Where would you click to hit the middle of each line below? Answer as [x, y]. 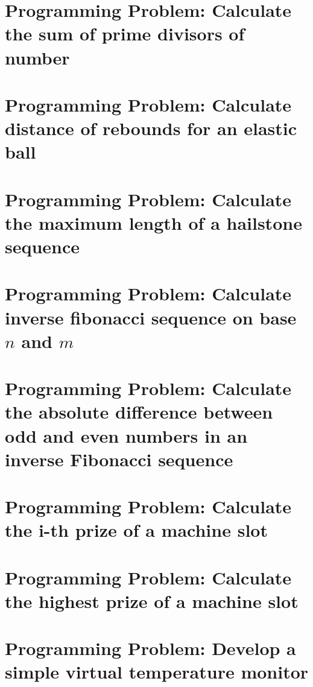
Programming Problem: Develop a [150, 648]
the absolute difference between [139, 412]
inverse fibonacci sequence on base [151, 317]
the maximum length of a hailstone [153, 222]
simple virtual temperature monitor [157, 672]
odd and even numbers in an [126, 435]
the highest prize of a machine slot [152, 600]
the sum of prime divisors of [125, 33]
